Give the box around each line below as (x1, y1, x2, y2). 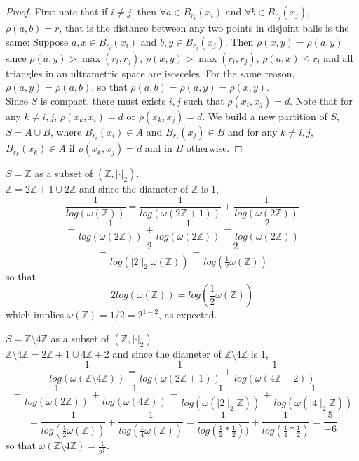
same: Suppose (6, 34, 69, 48)
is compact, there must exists (40, 93, 166, 108)
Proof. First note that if (6, 4, 108, 18)
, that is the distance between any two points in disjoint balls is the (59, 20, 349, 35)
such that (184, 93, 224, 108)
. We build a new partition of (202, 108, 327, 123)
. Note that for (290, 93, 353, 108)
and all (323, 50, 353, 65)
